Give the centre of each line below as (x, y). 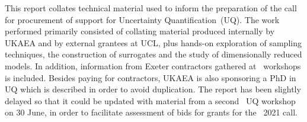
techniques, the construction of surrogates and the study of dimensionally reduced (153, 54)
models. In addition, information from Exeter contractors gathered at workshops (153, 65)
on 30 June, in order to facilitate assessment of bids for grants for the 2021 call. (151, 112)
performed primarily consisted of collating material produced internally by (140, 31)
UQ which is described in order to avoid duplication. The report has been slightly (153, 89)
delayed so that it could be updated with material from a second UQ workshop (150, 100)
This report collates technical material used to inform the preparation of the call (151, 8)
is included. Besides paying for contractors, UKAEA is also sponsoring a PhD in (151, 77)
